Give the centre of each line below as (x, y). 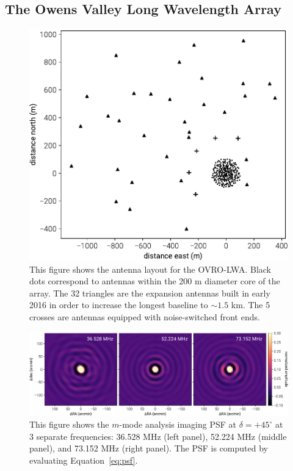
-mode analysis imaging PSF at (178, 424)
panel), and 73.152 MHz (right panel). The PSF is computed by (149, 448)
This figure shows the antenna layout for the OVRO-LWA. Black (150, 269)
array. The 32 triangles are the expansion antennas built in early (150, 293)
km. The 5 (251, 305)
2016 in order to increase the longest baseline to (119, 305)
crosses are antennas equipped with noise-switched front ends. (145, 317)
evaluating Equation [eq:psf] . (84, 460)
